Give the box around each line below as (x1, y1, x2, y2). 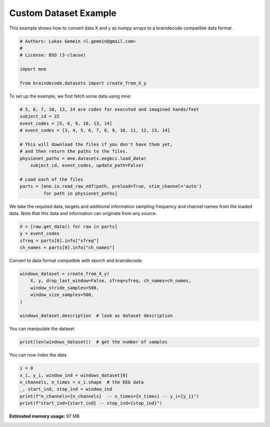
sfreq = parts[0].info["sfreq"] (19, 237, 99, 243)
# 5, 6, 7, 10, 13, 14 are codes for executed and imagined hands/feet (19, 106, 199, 112)
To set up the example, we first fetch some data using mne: (9, 93, 132, 99)
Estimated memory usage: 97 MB (9, 413, 80, 419)
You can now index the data (9, 352, 67, 358)
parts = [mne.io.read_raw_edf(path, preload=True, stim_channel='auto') (19, 183, 202, 189)
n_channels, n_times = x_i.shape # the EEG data (19, 379, 144, 385)
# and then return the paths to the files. (19, 148, 128, 154)
